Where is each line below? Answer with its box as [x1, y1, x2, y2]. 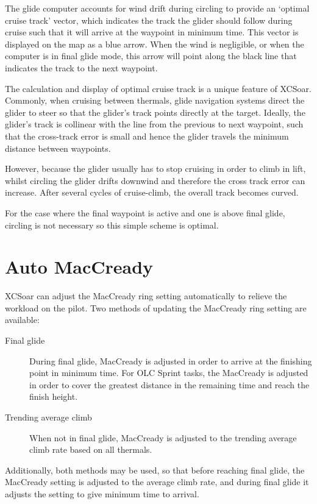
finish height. [29, 390, 78, 403]
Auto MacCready [5, 254, 154, 279]
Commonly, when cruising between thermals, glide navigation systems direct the [5, 94, 305, 107]
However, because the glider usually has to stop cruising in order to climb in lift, [5, 162, 306, 175]
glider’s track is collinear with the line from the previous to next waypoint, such [5, 118, 304, 130]
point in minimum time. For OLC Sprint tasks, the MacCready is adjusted [29, 366, 308, 379]
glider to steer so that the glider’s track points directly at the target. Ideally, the [5, 105, 305, 118]
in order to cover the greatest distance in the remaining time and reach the [29, 378, 310, 391]
